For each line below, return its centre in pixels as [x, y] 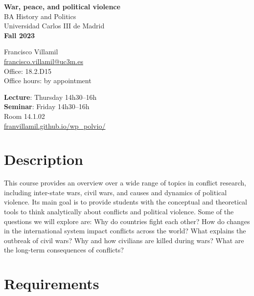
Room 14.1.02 [24, 116]
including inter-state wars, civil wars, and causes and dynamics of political [115, 192]
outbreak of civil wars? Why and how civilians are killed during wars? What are [124, 240]
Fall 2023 [20, 35]
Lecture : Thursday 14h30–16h [50, 97]
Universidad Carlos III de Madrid [54, 26]
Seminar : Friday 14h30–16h [47, 106]
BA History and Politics [40, 16]
